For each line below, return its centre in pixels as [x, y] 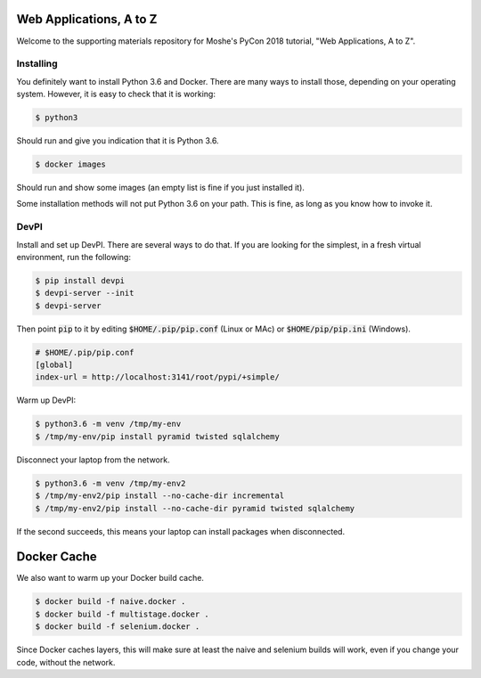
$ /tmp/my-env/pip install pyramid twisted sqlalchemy [157, 436]
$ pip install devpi [80, 280]
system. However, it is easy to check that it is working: [116, 94]
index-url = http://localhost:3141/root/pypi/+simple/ [157, 377]
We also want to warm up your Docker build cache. [110, 578]
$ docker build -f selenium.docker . [118, 627]
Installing [37, 64]
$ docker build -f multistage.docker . [122, 614]
